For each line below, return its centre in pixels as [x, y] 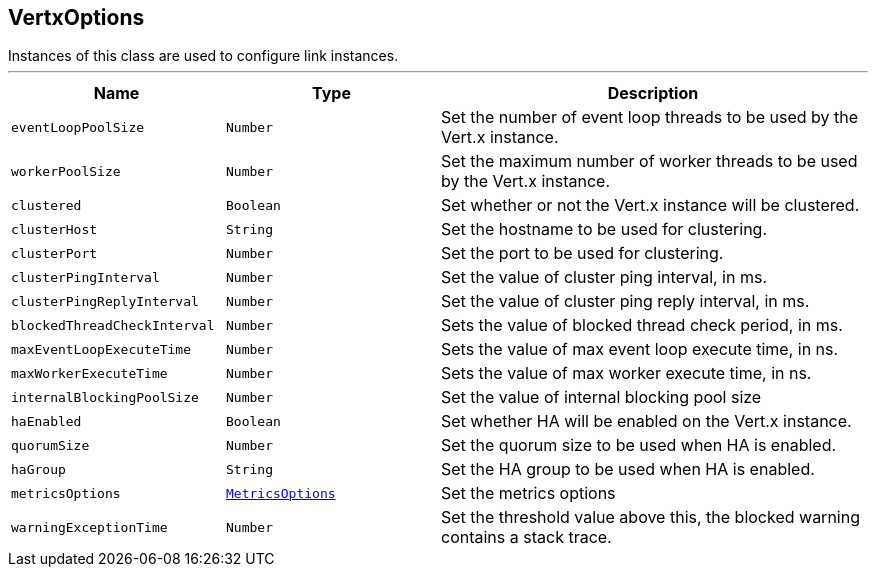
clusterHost [54, 229]
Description [653, 93]
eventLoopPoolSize [78, 127]
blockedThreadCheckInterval [113, 325]
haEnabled [46, 421]
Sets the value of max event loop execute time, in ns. [640, 349]
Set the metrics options [528, 493]
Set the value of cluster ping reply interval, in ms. [625, 301]
